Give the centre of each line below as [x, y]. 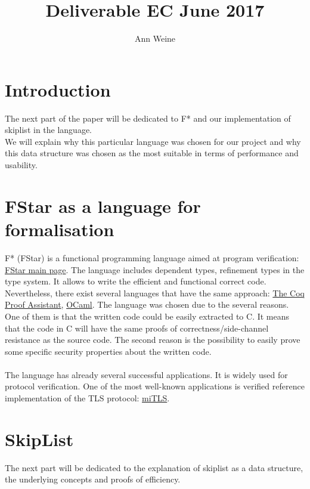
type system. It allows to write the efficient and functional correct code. [136, 281]
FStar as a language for [103, 205]
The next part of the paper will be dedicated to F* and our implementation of [148, 118]
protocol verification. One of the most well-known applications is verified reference [155, 386]
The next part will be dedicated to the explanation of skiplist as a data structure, [154, 467]
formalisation [60, 229]
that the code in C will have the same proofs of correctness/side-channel [137, 328]
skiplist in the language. [49, 130]
